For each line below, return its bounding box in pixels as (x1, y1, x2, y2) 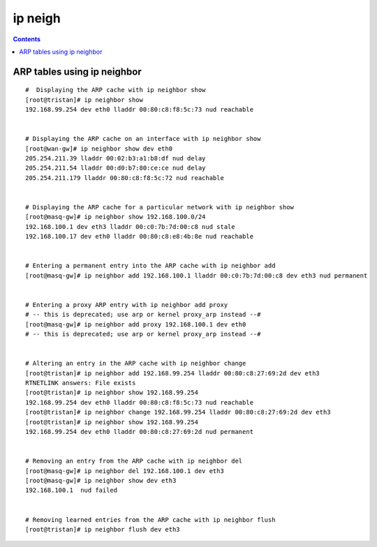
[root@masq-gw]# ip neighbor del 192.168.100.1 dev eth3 (25, 467, 225, 474)
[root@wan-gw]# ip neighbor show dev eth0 (25, 144, 173, 153)
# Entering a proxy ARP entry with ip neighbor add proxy (25, 301, 228, 308)
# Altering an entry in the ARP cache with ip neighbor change (25, 359, 246, 368)
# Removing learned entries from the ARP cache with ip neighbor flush (25, 516, 276, 523)
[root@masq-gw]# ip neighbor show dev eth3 (25, 477, 177, 484)
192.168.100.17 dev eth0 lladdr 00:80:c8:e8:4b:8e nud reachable (25, 232, 254, 241)
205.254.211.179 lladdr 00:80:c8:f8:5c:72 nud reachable (25, 174, 225, 181)
